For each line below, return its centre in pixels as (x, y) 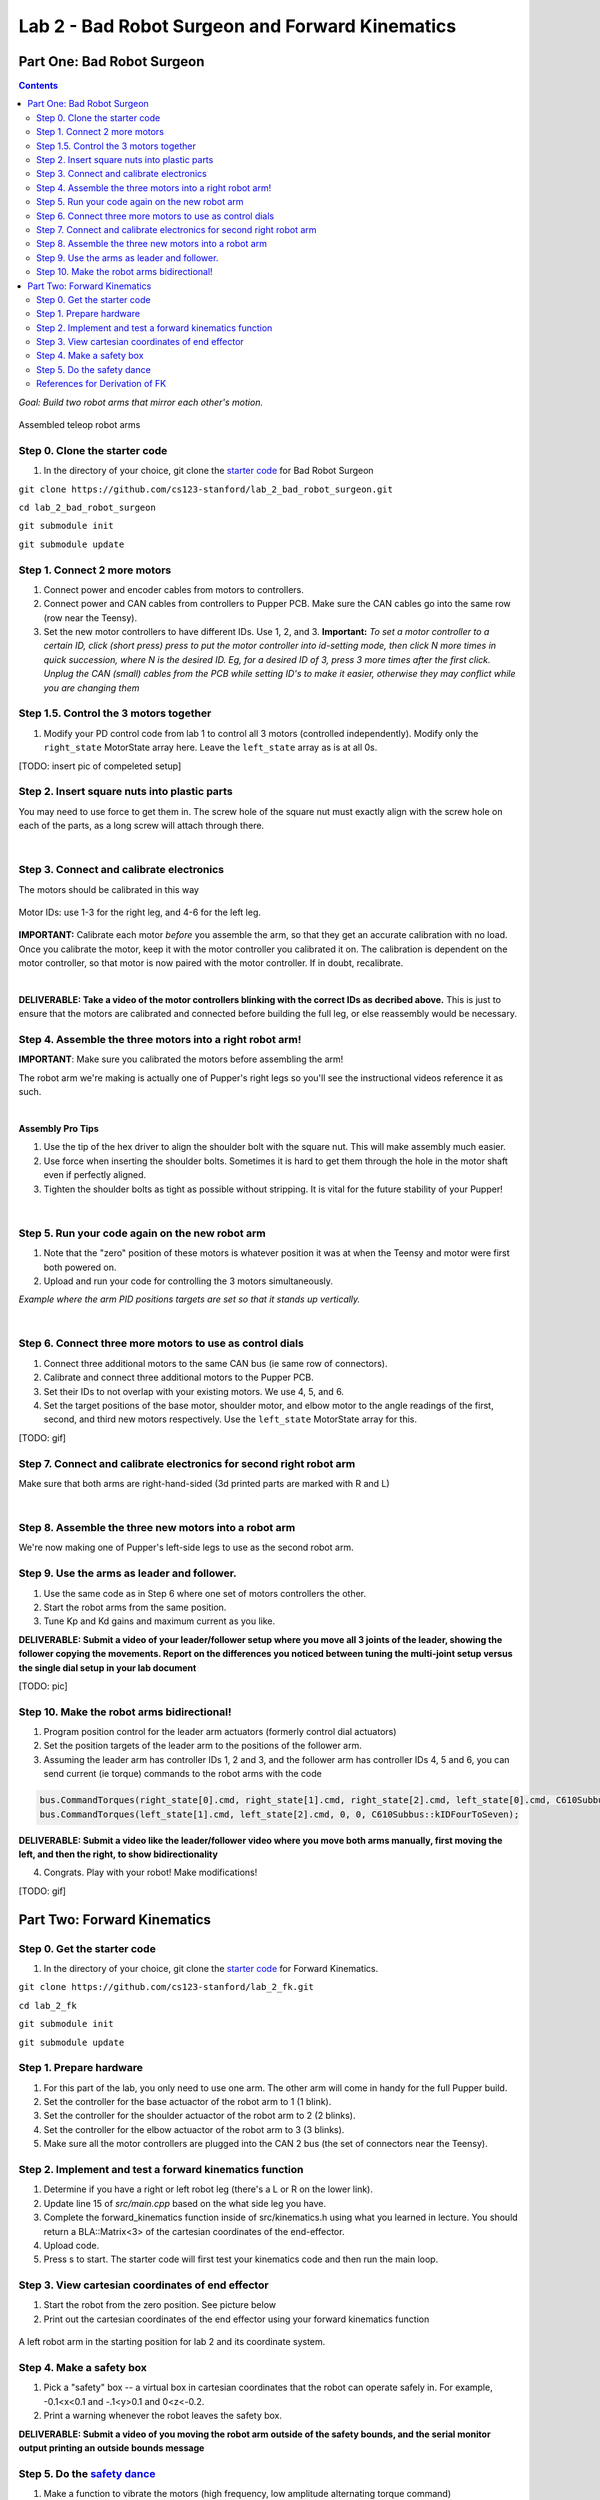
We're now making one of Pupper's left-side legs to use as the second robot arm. (186, 1547)
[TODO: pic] (43, 1686)
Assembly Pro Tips (58, 1129)
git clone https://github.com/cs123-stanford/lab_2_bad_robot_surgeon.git (206, 489)
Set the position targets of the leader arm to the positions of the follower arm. (202, 1746)
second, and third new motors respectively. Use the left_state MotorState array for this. (230, 1419)
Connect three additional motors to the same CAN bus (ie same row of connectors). (215, 1363)
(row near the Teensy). (90, 617)
